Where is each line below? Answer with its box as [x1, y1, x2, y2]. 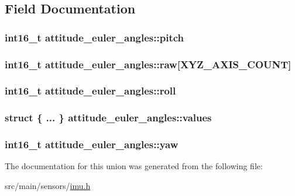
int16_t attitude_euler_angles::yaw [5, 137, 179, 152]
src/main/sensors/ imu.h [5, 179, 91, 191]
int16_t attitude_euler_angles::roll [5, 83, 176, 98]
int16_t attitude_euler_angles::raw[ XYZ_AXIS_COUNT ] [5, 57, 291, 71]
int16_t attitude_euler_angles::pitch [5, 30, 184, 44]
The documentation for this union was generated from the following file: [5, 160, 263, 172]
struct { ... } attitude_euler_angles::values [5, 110, 212, 125]
